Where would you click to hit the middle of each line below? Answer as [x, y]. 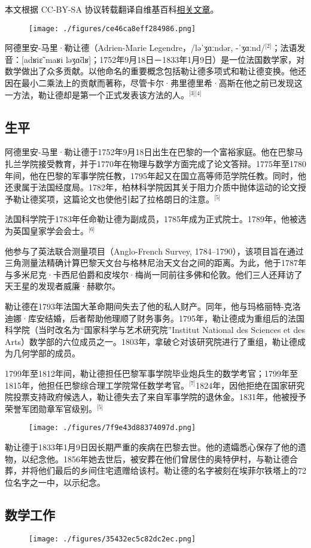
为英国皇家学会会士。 [47, 230]
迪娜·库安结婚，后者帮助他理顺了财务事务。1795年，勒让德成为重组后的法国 [155, 318]
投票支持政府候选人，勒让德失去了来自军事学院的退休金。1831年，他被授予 [159, 397]
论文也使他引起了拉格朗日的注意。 [147, 199]
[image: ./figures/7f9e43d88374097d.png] [112, 428]
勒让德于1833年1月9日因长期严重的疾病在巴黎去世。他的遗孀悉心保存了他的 [151, 446]
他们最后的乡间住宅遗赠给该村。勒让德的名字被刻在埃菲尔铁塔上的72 [172, 470]
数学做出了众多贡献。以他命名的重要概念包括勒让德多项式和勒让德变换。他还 [155, 71]
